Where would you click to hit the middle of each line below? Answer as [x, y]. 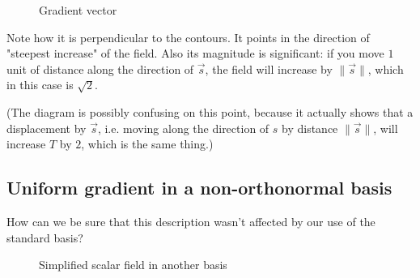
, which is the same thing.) [147, 144]
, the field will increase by [269, 68]
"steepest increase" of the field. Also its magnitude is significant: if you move [195, 53]
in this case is [40, 85]
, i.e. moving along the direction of [183, 128]
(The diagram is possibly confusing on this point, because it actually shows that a [210, 111]
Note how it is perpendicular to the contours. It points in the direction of [188, 37]
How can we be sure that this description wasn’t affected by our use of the [191, 221]
